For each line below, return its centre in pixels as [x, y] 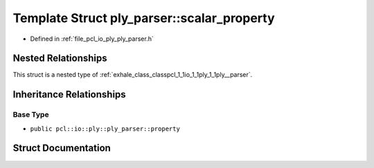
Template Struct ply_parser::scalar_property [144, 18]
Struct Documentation [62, 148]
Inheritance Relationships [69, 94]
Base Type [31, 115]
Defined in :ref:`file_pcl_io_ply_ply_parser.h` [92, 39]
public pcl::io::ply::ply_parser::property [105, 129]
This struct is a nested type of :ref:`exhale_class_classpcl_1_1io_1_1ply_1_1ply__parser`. [133, 75]
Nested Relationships [60, 58]
